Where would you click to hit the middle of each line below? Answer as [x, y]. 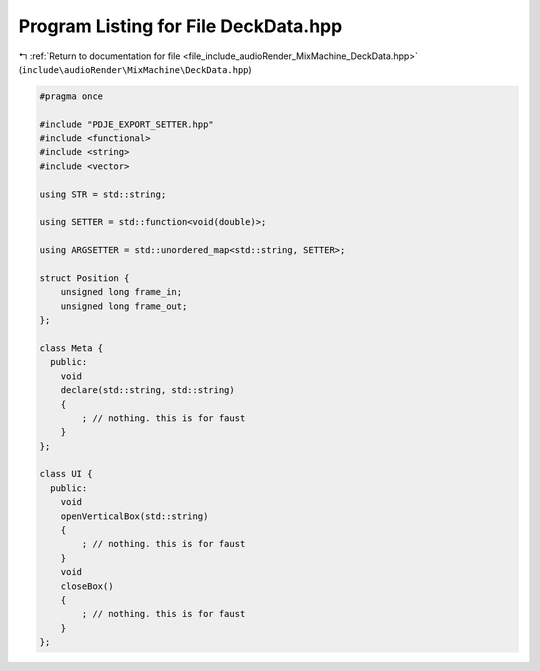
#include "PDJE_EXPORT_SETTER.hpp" [126, 124]
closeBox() [87, 586]
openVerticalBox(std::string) [134, 516]
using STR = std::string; [103, 194]
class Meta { [71, 348]
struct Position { [84, 278]
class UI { [66, 474]
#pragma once [71, 96]
